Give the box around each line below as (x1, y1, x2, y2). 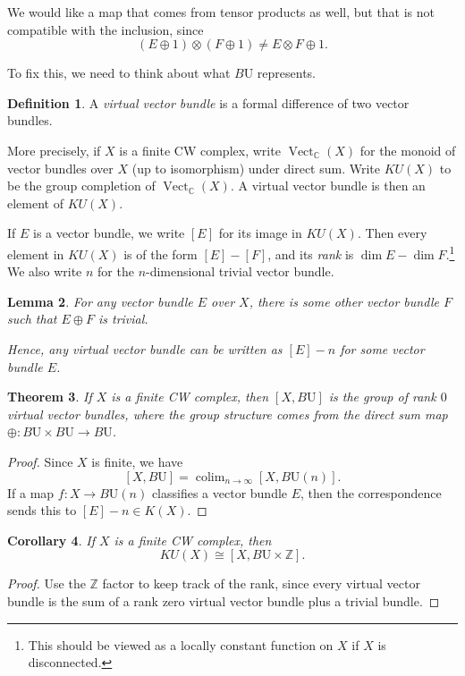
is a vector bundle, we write (33, 224, 185, 242)
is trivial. (97, 309, 148, 328)
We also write (7, 262, 82, 281)
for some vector (340, 339, 425, 358)
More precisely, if (7, 140, 101, 159)
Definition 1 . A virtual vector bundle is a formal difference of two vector (7, 93, 410, 112)
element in (7, 244, 64, 263)
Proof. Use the (7, 574, 86, 593)
